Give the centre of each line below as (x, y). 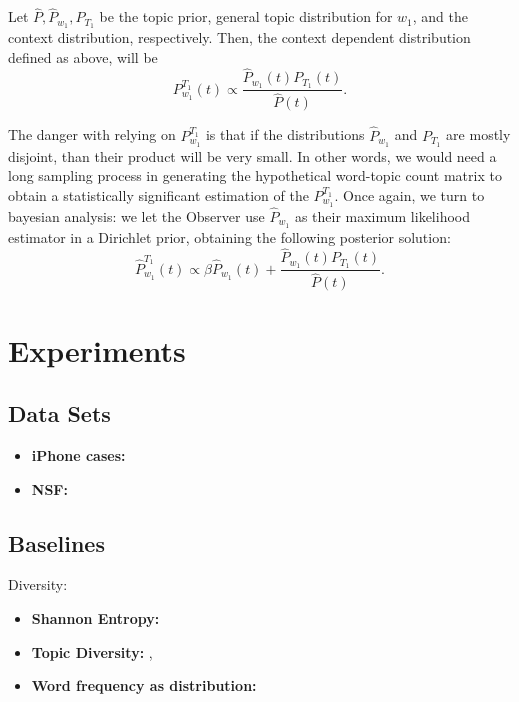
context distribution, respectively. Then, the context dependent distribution (239, 37)
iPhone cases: (78, 454)
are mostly (478, 134)
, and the (440, 16)
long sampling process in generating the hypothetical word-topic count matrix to (255, 175)
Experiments (97, 349)
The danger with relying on (92, 134)
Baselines (56, 542)
